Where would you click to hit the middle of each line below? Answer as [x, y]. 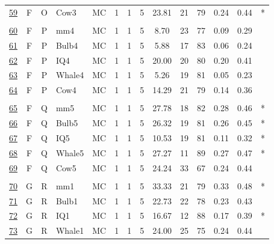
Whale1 [70, 230]
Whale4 [70, 75]
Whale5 [70, 152]
